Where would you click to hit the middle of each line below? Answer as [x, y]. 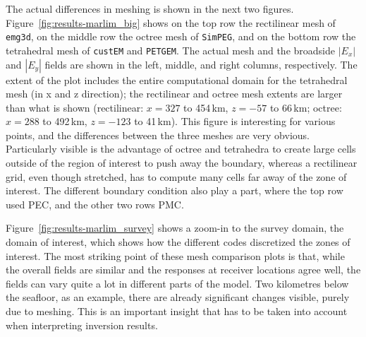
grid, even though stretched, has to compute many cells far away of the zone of [176, 176]
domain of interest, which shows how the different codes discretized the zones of [178, 242]
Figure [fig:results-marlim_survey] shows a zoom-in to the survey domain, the [175, 228]
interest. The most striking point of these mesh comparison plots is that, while [175, 255]
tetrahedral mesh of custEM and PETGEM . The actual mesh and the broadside [170, 50]
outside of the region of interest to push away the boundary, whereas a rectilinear [182, 163]
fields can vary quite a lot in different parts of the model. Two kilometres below [177, 283]
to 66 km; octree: [306, 107]
